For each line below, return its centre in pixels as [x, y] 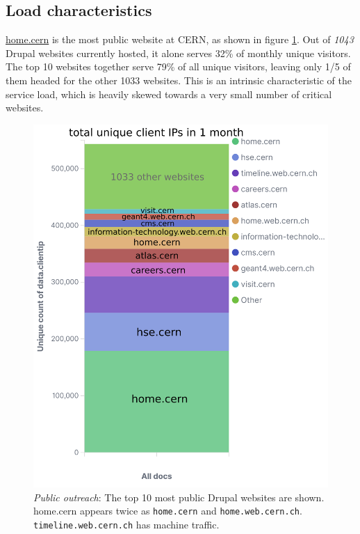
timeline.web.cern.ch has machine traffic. [126, 524]
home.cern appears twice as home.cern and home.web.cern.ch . [168, 511]
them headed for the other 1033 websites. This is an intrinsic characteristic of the [179, 80]
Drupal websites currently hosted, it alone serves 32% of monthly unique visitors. [178, 53]
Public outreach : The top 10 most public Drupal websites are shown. [179, 497]
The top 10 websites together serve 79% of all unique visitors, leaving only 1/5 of [178, 66]
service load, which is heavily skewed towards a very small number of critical [169, 94]
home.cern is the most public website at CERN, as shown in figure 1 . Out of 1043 [180, 39]
